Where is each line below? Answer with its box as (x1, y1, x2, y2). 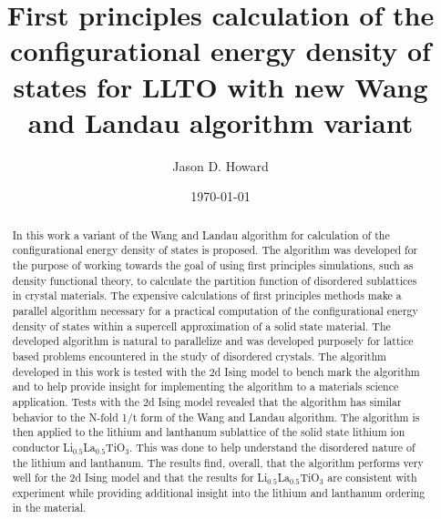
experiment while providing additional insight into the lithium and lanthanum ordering (12, 484, 426, 500)
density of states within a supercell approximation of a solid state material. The (12, 318, 391, 333)
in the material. (12, 500, 87, 515)
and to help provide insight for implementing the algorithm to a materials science (12, 379, 399, 394)
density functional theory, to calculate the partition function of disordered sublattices (12, 272, 417, 288)
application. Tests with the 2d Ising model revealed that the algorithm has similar (12, 393, 402, 409)
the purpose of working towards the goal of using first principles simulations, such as (12, 257, 414, 272)
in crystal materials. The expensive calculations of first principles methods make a (12, 288, 402, 303)
